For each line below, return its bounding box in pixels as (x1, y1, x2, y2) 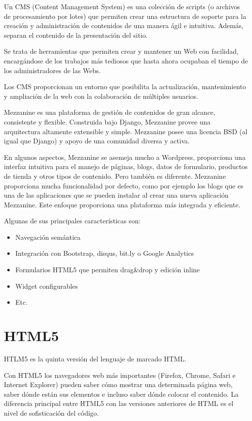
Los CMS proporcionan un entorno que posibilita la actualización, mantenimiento (4, 81, 246, 92)
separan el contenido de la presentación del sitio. (4, 30, 148, 40)
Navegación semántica (15, 232, 81, 242)
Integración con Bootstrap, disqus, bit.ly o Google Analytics (15, 248, 194, 258)
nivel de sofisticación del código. (4, 407, 99, 418)
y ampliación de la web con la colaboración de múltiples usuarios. (4, 91, 198, 101)
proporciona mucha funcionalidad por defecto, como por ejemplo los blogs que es (4, 180, 243, 190)
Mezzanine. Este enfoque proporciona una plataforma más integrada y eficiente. (4, 199, 240, 209)
